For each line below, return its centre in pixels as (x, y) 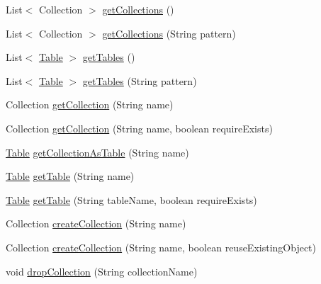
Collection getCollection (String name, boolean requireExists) (139, 128)
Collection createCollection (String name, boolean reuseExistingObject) (161, 247)
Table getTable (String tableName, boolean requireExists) (131, 199)
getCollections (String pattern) (169, 33)
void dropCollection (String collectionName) (102, 271)
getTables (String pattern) (140, 80)
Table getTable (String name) (70, 176)
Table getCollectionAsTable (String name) (97, 152)
